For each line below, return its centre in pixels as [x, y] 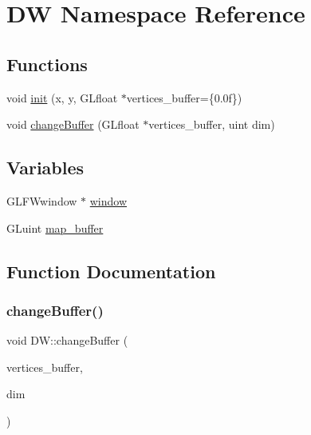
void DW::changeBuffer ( [67, 340]
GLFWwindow [42, 200]
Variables [45, 168]
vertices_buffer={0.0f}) [184, 97]
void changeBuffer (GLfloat [73, 124]
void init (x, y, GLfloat [62, 97]
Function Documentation [111, 271]
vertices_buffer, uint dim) [212, 124]
